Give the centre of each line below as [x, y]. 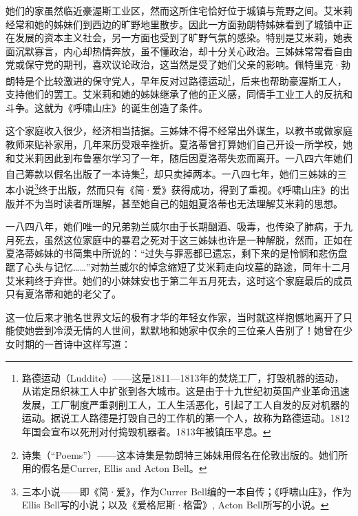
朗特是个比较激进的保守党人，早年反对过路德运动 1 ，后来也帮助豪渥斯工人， [176, 79]
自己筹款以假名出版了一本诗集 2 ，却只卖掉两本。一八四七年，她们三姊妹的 [171, 173]
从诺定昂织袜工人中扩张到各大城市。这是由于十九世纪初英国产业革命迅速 [186, 391]
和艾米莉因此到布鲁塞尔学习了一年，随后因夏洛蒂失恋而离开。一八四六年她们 [179, 157]
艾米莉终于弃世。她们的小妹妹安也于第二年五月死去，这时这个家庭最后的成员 [179, 280]
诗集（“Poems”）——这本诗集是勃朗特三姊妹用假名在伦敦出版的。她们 [180, 454]
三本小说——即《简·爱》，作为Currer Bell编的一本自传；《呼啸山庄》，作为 [187, 491]
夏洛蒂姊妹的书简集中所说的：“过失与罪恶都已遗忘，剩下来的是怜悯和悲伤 [172, 253]
